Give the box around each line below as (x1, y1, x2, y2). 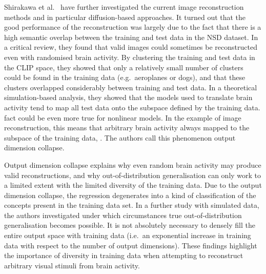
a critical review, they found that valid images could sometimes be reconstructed (4, 42, 257, 52)
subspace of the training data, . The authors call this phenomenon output (4, 132, 236, 143)
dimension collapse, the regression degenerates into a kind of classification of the (4, 189, 256, 200)
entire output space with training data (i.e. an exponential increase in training (4, 230, 251, 241)
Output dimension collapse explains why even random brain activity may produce (4, 159, 261, 170)
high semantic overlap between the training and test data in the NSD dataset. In (4, 31, 258, 42)
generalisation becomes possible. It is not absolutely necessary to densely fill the (4, 220, 255, 230)
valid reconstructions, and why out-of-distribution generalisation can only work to (4, 169, 261, 180)
